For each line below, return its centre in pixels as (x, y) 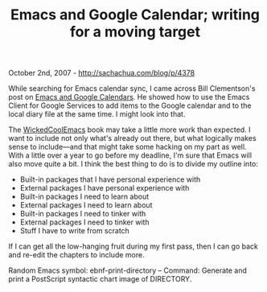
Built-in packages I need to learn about (84, 197)
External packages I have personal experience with (105, 188)
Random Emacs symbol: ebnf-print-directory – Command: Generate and (128, 270)
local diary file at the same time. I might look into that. (97, 114)
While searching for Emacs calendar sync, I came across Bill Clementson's (132, 88)
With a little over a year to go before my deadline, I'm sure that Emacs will (130, 155)
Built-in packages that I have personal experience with (110, 179)
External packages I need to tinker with (85, 222)
